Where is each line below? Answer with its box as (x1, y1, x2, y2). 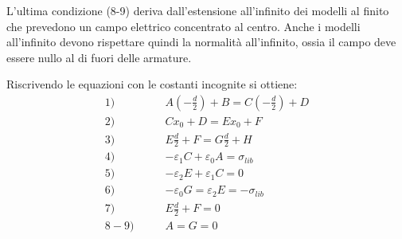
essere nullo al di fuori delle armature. (6, 49, 192, 65)
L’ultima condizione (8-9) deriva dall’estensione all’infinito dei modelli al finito (6, 2, 389, 18)
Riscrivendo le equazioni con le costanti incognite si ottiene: (6, 76, 298, 92)
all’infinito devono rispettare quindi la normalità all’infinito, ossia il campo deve (6, 33, 396, 50)
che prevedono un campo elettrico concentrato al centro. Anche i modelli (6, 18, 361, 34)
